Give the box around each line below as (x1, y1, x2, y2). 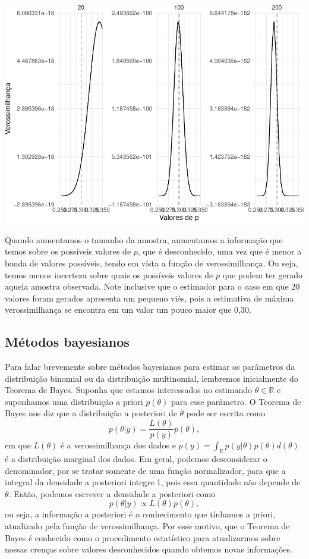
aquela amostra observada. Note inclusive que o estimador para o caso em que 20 (5, 280, 300, 293)
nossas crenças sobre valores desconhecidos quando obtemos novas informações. (5, 543, 292, 555)
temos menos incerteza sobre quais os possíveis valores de (5, 268, 213, 281)
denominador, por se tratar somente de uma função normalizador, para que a (5, 464, 286, 476)
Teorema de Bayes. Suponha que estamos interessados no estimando (5, 384, 253, 396)
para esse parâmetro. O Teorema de (171, 395, 301, 407)
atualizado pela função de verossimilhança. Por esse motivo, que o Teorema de (5, 519, 290, 532)
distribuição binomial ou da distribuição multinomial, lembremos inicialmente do (5, 372, 298, 384)
